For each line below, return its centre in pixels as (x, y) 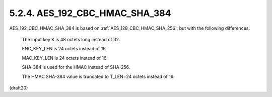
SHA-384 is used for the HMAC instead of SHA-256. (76, 67)
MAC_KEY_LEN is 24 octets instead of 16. (65, 58)
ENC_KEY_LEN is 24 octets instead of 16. (64, 49)
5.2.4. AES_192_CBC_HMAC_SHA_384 (90, 13)
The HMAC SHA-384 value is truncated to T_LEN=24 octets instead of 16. (98, 76)
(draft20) (19, 87)
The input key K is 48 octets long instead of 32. (71, 39)
